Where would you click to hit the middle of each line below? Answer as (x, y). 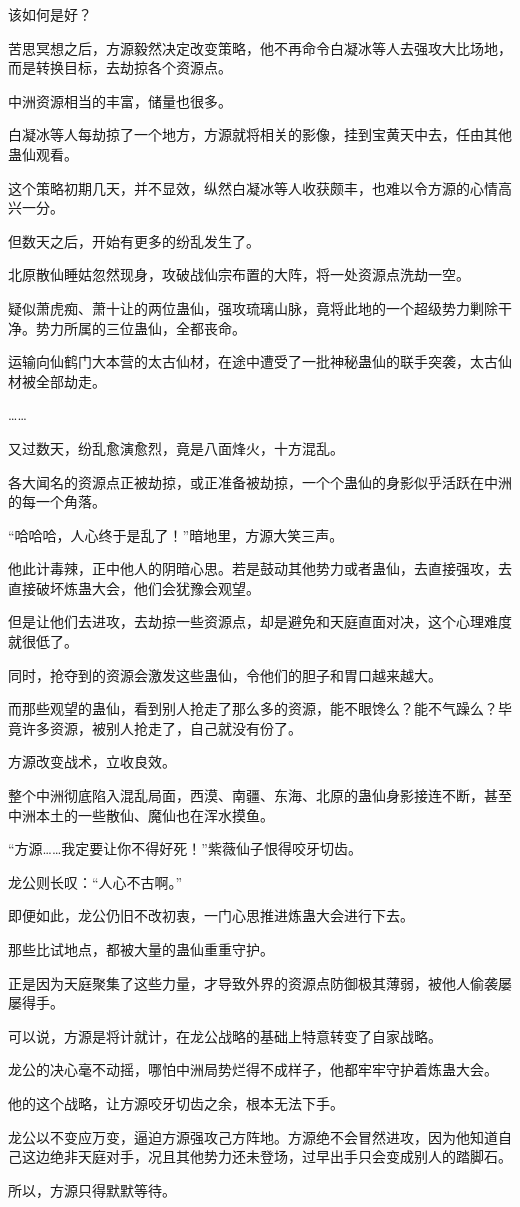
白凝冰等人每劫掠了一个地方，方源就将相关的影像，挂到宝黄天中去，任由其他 (260, 134)
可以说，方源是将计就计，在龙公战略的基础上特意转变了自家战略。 (225, 1035)
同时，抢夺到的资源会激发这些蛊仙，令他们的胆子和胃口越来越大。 (225, 674)
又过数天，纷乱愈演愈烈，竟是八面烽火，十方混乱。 (176, 447)
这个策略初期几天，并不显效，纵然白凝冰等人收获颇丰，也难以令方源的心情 (253, 187)
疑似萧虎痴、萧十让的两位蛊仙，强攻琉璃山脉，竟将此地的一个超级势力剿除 (253, 307)
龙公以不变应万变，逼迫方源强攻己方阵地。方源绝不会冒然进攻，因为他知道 (253, 1136)
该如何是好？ (50, 14)
